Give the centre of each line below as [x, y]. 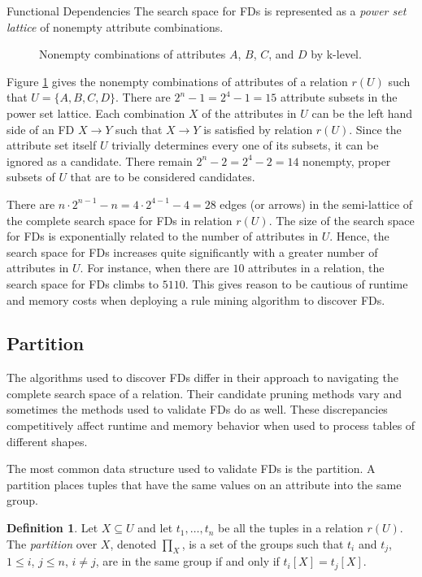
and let [155, 528]
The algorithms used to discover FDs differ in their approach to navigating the [202, 377]
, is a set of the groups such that [263, 543]
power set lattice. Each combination [96, 113]
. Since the [375, 129]
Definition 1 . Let [52, 528]
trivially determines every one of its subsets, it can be [245, 145]
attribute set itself [52, 145]
